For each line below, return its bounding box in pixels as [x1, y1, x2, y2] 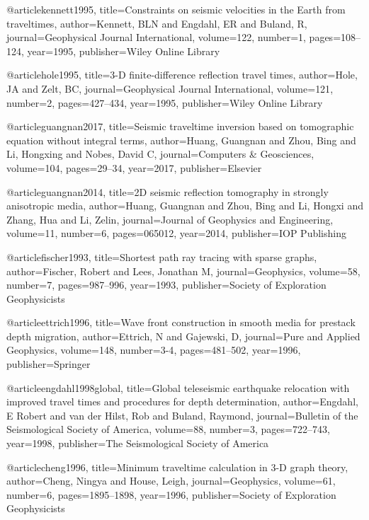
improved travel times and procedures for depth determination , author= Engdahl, [6, 394, 358, 409]
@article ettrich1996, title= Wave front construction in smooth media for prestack [6, 315, 356, 330]
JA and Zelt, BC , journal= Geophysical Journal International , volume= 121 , [6, 81, 334, 96]
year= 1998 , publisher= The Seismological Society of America [6, 436, 269, 451]
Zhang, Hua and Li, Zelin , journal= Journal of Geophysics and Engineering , [6, 212, 334, 226]
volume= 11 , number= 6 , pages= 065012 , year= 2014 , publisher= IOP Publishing [6, 226, 346, 241]
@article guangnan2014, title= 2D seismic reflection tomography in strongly [6, 184, 329, 199]
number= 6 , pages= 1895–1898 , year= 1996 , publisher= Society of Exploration [6, 487, 336, 502]
